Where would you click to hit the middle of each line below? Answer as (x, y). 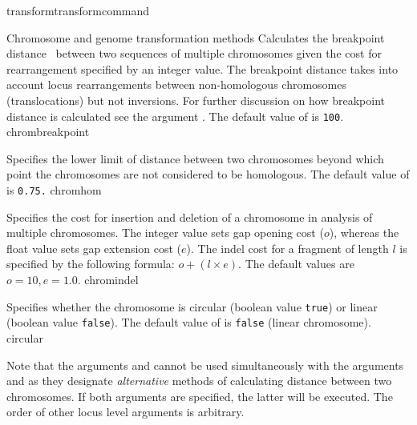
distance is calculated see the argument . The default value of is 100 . (175, 116)
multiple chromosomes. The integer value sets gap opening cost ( (165, 233)
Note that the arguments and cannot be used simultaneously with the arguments (205, 365)
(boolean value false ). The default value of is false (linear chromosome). (189, 322)
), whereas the (364, 233)
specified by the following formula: (91, 264)
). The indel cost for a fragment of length (287, 248)
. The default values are (296, 264)
